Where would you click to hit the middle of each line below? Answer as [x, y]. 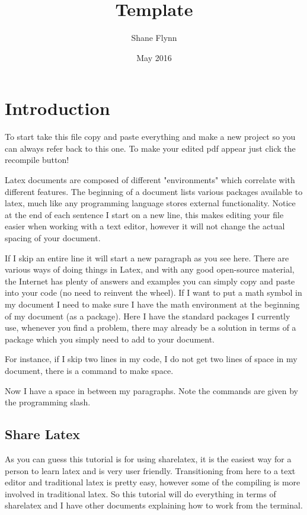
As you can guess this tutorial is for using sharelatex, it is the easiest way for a [148, 458]
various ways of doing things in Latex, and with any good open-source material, [150, 269]
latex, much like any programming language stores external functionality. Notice [150, 203]
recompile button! [37, 160]
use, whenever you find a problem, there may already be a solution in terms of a [151, 327]
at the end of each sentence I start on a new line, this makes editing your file [144, 214]
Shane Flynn [154, 38]
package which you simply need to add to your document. [110, 339]
